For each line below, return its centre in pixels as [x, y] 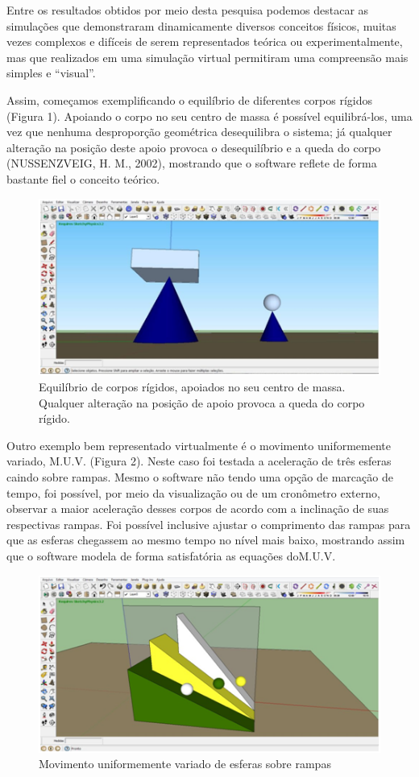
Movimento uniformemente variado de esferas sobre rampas [185, 764]
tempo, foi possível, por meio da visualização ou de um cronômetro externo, [193, 492]
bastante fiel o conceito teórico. [83, 178]
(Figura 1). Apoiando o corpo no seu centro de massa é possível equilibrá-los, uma [209, 116]
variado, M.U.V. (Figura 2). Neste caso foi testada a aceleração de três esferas [199, 461]
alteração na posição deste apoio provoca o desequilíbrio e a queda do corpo [194, 147]
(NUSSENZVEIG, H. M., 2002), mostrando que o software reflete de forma [192, 163]
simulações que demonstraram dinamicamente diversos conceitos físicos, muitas [201, 25]
